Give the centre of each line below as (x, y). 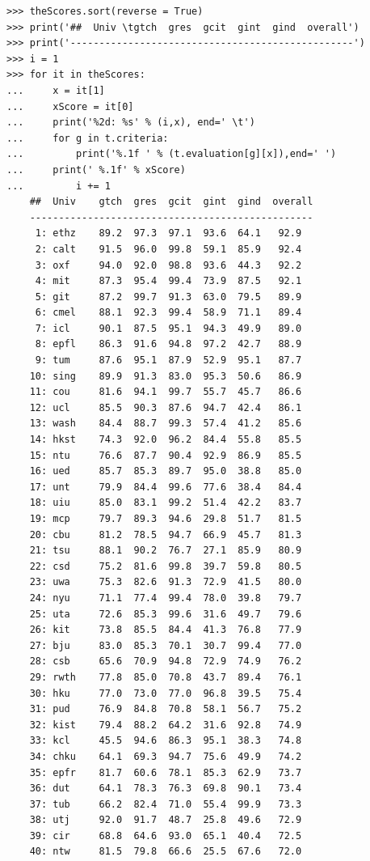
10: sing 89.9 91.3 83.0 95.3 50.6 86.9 (166, 376)
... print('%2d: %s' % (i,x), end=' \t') (131, 123)
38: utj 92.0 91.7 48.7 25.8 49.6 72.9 (166, 820)
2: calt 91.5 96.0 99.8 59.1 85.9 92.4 (168, 249)
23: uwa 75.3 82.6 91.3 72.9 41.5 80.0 (166, 582)
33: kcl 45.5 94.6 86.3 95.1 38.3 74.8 (166, 741)
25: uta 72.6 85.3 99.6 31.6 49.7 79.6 (166, 614)
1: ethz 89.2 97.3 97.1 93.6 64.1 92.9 (168, 233)
